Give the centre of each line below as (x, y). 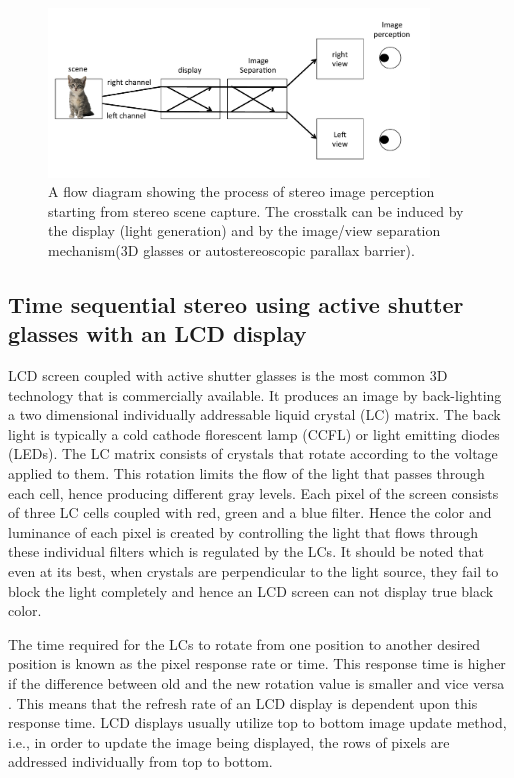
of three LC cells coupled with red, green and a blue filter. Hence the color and (250, 512)
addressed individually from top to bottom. (140, 761)
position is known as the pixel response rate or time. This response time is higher (257, 663)
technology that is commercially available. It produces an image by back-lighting (255, 394)
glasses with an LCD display (157, 333)
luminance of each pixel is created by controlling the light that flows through (243, 531)
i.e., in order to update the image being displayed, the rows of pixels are (229, 741)
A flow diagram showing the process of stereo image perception (241, 191)
